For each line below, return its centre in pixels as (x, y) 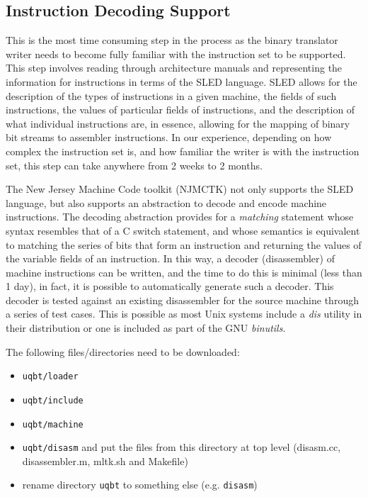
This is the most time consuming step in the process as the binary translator (172, 40)
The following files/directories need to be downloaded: (123, 351)
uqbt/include (53, 400)
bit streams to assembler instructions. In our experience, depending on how (169, 137)
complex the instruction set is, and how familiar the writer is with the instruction (183, 151)
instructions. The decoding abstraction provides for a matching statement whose (180, 217)
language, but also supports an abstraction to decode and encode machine (166, 202)
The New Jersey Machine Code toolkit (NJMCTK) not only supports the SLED (180, 189)
